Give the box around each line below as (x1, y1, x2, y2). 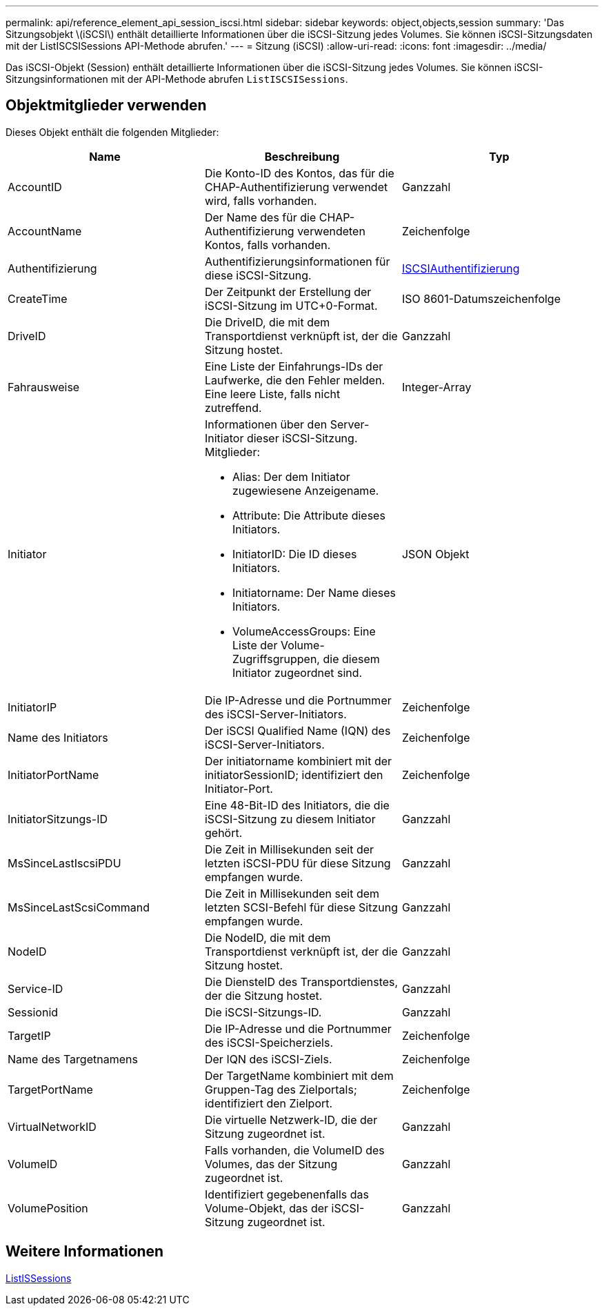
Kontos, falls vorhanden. (204, 237, 331, 252)
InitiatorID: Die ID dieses (232, 546, 357, 561)
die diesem (323, 651, 380, 666)
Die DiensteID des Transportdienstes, (204, 974, 399, 989)
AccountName (8, 224, 82, 238)
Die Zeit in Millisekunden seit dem (204, 886, 380, 900)
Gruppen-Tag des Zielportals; (204, 1082, 357, 1096)
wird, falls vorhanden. (204, 193, 317, 208)
